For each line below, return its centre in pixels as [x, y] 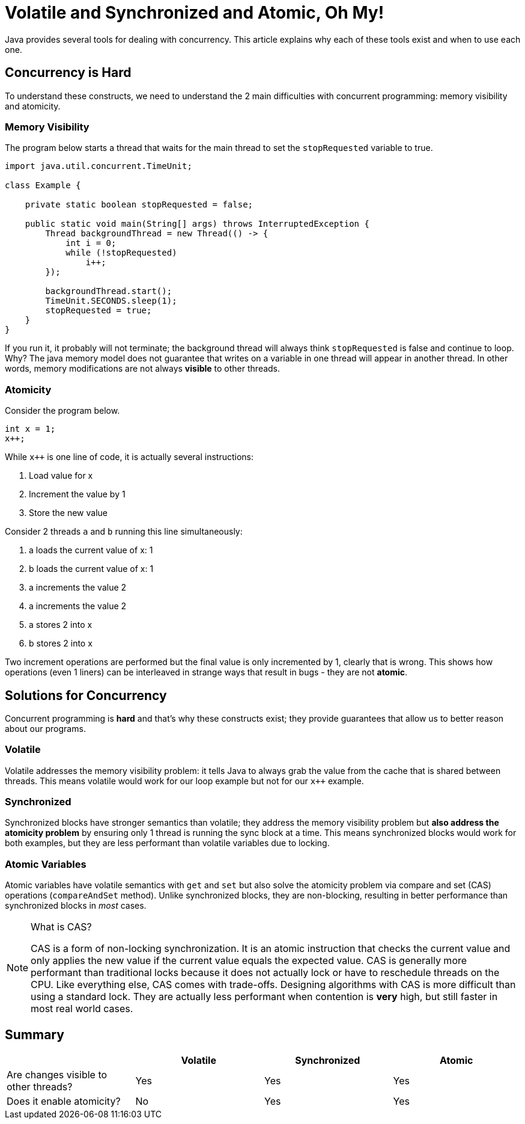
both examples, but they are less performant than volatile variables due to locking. [167, 843]
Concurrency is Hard [68, 73]
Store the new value [68, 513]
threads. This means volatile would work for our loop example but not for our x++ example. [184, 781]
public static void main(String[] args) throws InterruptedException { [197, 224]
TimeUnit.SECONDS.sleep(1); [111, 301]
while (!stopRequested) [121, 253]
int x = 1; [30, 429]
